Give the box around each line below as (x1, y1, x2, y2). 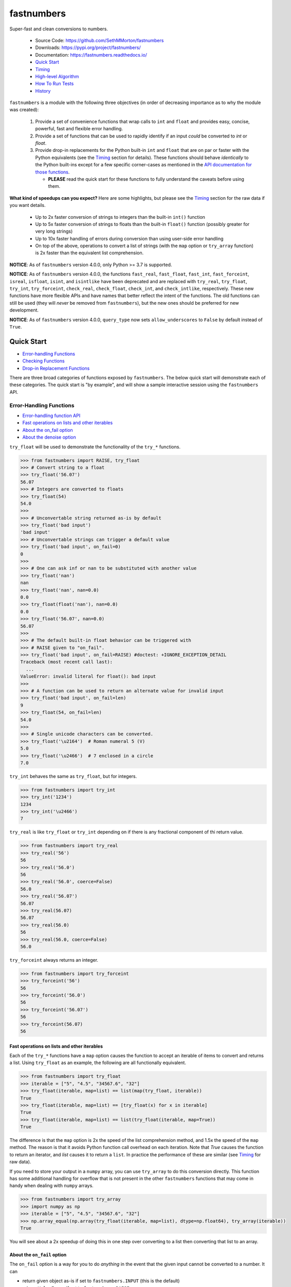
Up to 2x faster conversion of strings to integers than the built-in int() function (35, 214, 206, 220)
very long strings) (35, 228, 73, 234)
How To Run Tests (35, 80, 74, 87)
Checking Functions (22, 358, 65, 364)
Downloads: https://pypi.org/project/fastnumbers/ (35, 44, 141, 51)
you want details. (9, 202, 46, 208)
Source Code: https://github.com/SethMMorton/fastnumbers (35, 37, 164, 43)
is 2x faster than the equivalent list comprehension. (35, 250, 144, 256)
